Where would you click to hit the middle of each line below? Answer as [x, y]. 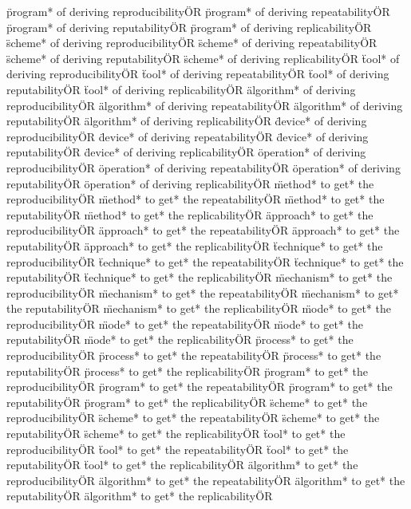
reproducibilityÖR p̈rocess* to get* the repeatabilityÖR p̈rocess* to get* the [194, 355]
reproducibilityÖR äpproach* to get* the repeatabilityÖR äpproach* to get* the [203, 230]
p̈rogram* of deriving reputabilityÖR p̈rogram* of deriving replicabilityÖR [189, 27]
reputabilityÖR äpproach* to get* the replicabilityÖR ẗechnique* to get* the [195, 245]
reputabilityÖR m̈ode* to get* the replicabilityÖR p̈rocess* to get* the [180, 339]
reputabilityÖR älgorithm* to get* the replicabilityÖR [140, 496]
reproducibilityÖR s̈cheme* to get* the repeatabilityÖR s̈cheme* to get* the [193, 418]
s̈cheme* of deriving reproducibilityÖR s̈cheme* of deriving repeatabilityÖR [192, 43]
